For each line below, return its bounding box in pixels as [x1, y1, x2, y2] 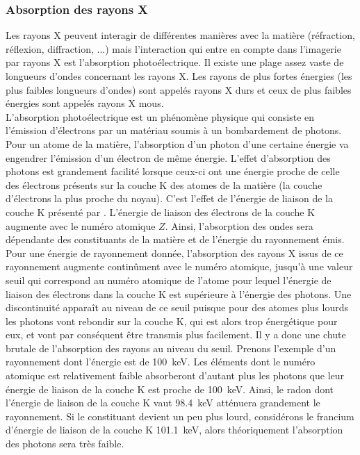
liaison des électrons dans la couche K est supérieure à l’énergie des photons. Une [6, 286, 352, 301]
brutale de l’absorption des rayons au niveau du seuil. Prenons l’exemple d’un [6, 340, 336, 355]
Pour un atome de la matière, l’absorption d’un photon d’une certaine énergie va [6, 136, 349, 151]
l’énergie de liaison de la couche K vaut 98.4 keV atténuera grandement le [6, 395, 320, 410]
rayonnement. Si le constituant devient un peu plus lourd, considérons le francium [6, 408, 354, 423]
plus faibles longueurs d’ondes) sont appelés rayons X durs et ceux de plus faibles [6, 82, 352, 97]
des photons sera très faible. [6, 436, 124, 451]
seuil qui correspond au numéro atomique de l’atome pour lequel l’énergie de [6, 272, 332, 287]
